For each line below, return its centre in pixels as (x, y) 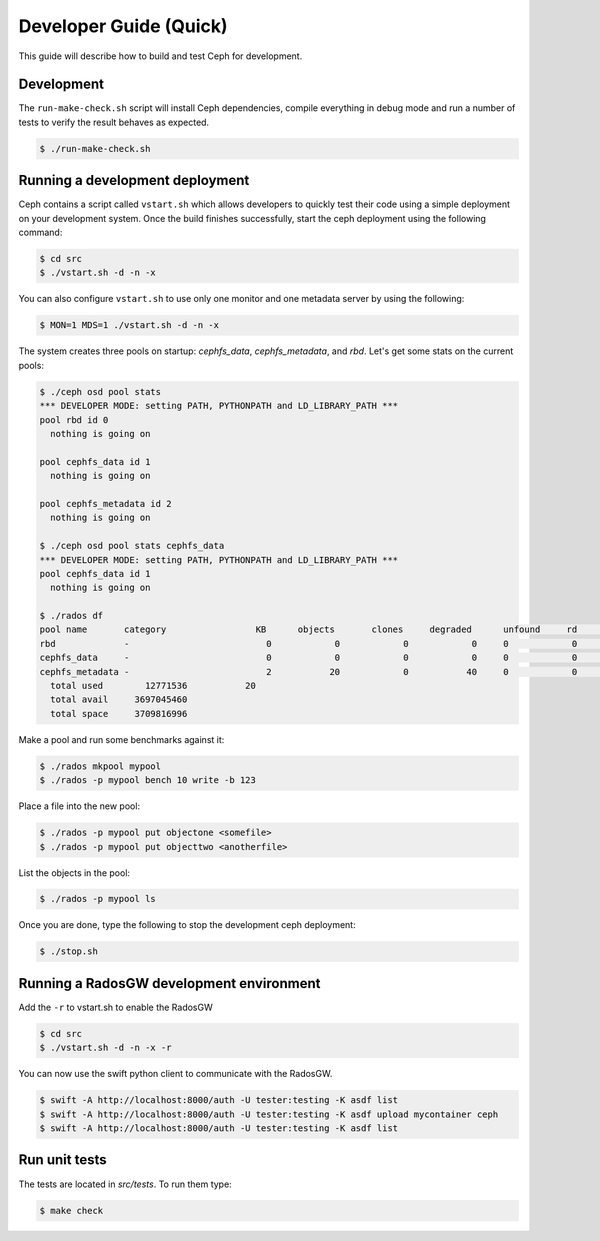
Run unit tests (62, 1160)
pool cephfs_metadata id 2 (105, 503)
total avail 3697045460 (119, 699)
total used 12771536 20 (153, 686)
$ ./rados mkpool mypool (100, 766)
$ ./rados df (71, 616)
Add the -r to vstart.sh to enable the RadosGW (116, 1007)
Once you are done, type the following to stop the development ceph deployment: (187, 925)
